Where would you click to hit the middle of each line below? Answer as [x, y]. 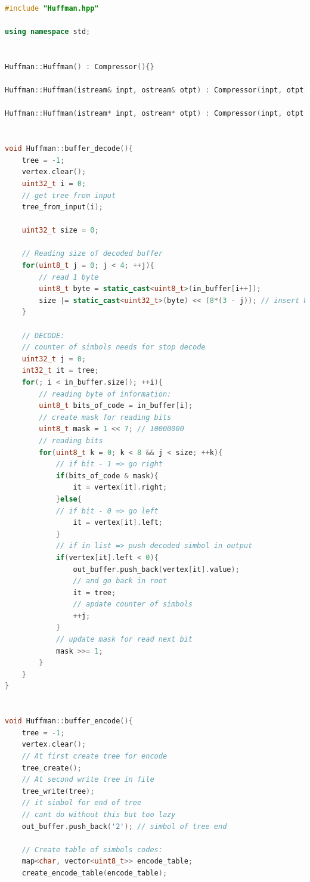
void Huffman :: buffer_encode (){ [69, 721]
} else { [69, 499]
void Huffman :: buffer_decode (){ [69, 149]
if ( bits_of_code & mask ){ [107, 476]
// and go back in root [120, 581]
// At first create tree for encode [94, 756]
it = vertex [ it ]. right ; [120, 488]
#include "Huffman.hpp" [52, 8]
